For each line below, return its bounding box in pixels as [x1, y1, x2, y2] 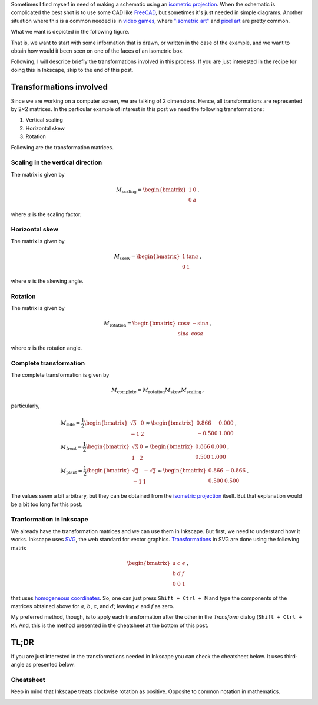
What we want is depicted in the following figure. [11, 28, 130, 35]
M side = [60, 419, 81, 427]
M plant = [60, 467, 82, 475]
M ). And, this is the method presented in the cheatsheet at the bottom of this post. [11, 622, 209, 629]
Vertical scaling [25, 116, 63, 123]
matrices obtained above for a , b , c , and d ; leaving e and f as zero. [11, 602, 174, 609]
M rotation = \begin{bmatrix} [104, 320, 176, 328]
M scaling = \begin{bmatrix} [115, 186, 187, 194]
